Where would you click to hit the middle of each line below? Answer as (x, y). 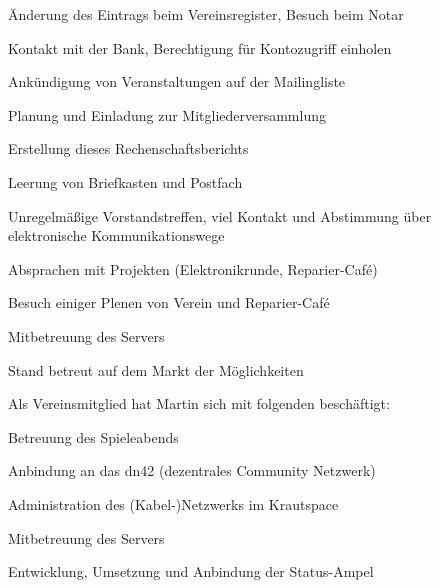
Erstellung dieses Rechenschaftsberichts (128, 148)
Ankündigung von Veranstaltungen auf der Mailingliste (177, 81)
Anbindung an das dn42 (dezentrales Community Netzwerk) (192, 470)
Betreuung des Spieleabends (93, 436)
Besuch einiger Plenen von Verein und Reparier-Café (169, 302)
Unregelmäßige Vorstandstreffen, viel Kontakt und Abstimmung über (220, 215)
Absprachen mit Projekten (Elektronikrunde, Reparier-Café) (193, 268)
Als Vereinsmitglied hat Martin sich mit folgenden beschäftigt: (199, 403)
